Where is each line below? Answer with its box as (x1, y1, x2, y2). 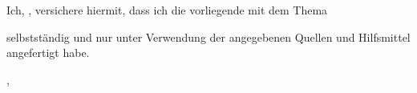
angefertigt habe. (6, 44, 90, 61)
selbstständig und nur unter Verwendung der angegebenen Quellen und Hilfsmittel (6, 28, 411, 45)
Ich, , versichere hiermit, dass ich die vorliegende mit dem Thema (6, 2, 328, 18)
